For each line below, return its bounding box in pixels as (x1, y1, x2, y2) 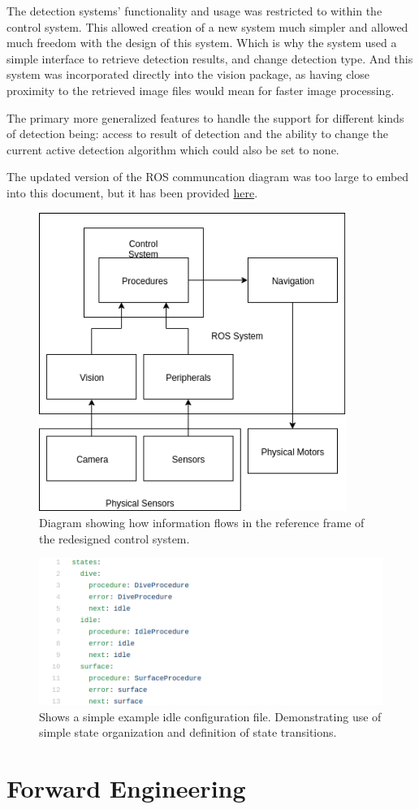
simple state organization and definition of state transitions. (39, 724, 337, 741)
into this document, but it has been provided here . (6, 184, 258, 201)
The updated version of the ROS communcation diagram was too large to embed (6, 168, 409, 185)
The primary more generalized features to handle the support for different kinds (6, 109, 404, 126)
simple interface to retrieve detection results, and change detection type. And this (6, 50, 413, 67)
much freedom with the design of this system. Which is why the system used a (6, 34, 397, 51)
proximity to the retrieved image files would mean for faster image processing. (6, 81, 395, 98)
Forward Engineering (6, 772, 246, 805)
